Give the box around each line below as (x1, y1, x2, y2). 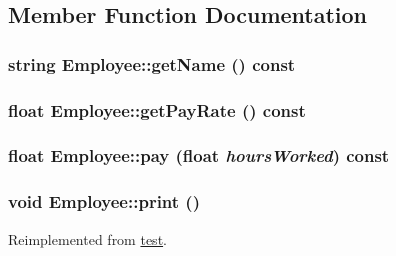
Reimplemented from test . (8, 228, 167, 249)
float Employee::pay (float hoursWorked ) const (8, 143, 390, 168)
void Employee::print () (8, 189, 200, 214)
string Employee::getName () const (8, 51, 296, 76)
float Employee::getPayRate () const (8, 97, 306, 122)
